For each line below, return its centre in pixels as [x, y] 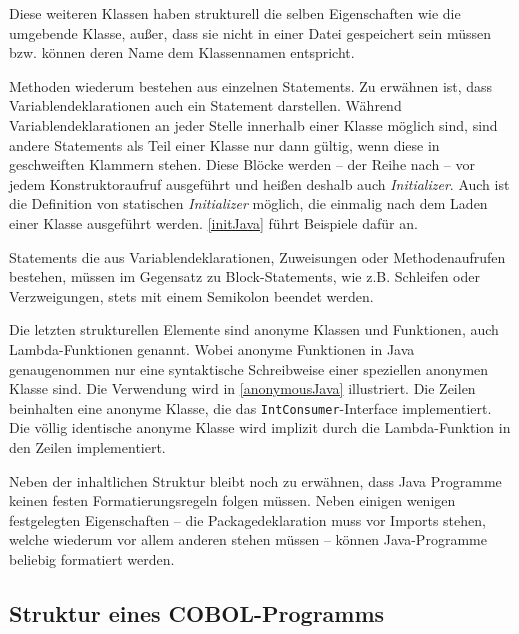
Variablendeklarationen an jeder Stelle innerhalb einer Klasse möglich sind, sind [253, 124]
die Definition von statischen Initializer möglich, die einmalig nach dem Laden [248, 203]
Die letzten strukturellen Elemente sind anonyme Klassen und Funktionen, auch [254, 329]
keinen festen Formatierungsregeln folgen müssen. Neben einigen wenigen [232, 500]
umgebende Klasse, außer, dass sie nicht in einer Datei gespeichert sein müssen [250, 32]
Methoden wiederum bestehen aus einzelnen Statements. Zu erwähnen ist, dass [251, 85]
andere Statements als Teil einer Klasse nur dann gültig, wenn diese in [224, 144]
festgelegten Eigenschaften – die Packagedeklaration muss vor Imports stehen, [247, 519]
